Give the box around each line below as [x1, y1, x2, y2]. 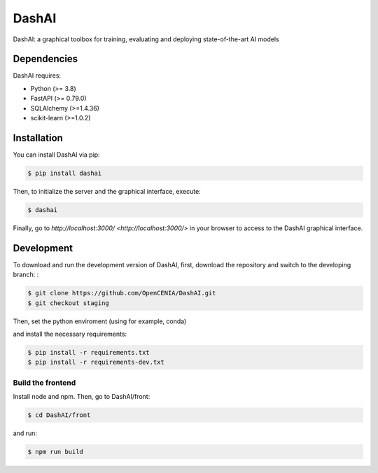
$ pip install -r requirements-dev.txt [27, 358, 164, 367]
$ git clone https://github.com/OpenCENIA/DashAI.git [27, 289, 216, 297]
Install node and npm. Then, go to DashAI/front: [13, 393, 150, 401]
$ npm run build [27, 448, 84, 456]
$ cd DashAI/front [27, 411, 91, 419]
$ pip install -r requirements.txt [27, 348, 150, 356]
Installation [13, 132, 63, 143]
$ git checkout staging [27, 299, 110, 307]
